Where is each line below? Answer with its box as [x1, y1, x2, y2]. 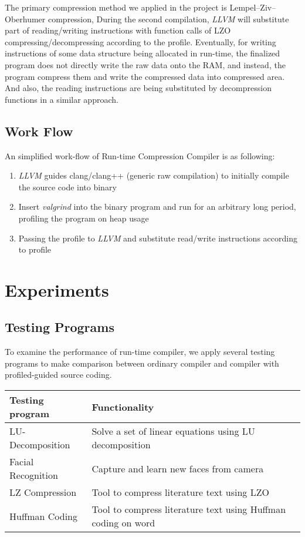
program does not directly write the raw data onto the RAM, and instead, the [5, 58, 286, 71]
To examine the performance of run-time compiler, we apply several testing [5, 345, 275, 358]
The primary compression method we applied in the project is [5, 1, 227, 13]
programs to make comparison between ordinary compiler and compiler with [5, 357, 279, 369]
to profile [18, 243, 52, 256]
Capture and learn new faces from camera [91, 461, 264, 475]
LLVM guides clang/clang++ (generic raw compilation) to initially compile [18, 169, 289, 182]
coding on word [91, 516, 155, 530]
